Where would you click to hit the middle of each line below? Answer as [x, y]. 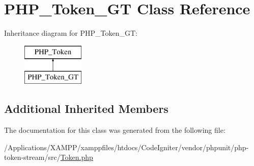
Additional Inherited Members [86, 109]
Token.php [77, 157]
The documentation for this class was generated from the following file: [115, 130]
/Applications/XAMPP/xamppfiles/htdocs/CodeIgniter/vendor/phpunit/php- [126, 147]
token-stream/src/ [32, 157]
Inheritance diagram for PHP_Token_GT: [71, 33]
